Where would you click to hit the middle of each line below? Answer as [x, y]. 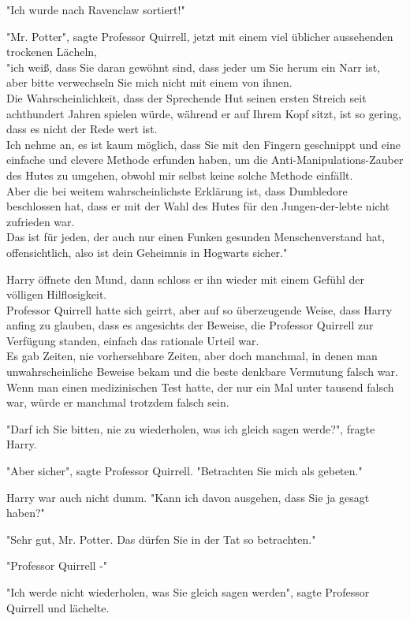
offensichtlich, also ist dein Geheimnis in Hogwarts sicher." [147, 252]
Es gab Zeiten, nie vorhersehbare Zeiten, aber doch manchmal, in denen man [192, 356]
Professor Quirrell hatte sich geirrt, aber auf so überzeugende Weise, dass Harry [199, 309]
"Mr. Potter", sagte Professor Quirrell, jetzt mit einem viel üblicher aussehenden [200, 36]
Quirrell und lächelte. [58, 607]
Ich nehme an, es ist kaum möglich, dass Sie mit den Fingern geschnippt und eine [203, 144]
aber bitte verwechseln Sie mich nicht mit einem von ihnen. [149, 82]
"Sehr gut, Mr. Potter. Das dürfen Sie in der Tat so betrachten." [161, 539]
